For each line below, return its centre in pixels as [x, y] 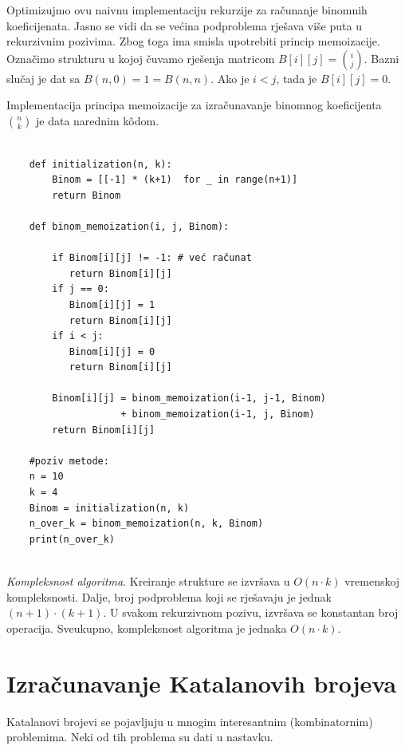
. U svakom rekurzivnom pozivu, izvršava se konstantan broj [251, 612]
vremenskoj [372, 581]
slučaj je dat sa [43, 78]
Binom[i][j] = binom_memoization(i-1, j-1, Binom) [189, 399]
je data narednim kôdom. [98, 120]
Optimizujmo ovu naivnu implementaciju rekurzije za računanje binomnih [187, 10]
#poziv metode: [69, 461]
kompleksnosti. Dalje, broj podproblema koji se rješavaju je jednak [169, 596]
